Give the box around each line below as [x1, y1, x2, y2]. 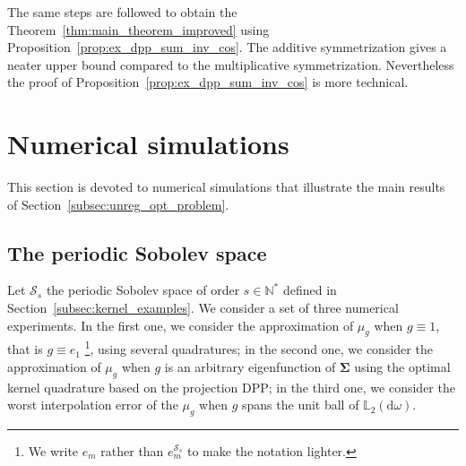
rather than [100, 441, 164, 460]
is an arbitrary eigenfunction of [164, 357, 336, 375]
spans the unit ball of [242, 395, 359, 414]
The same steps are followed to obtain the [7, 3, 237, 21]
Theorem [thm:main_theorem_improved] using [7, 20, 270, 39]
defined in [282, 280, 337, 299]
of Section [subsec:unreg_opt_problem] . [7, 194, 229, 213]
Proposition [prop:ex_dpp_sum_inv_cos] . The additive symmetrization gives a [7, 38, 447, 56]
